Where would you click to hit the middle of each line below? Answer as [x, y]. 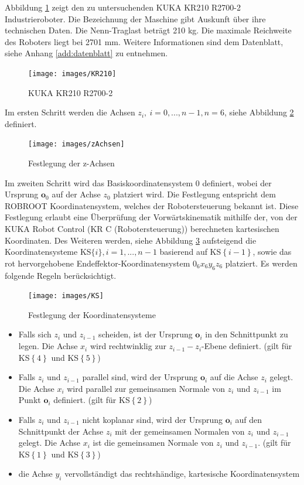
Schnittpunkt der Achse [61, 431]
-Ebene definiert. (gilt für [247, 346]
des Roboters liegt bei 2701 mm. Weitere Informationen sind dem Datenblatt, [144, 41]
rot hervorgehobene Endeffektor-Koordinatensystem [98, 263]
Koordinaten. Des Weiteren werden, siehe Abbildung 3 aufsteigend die [131, 240]
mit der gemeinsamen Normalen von [180, 431]
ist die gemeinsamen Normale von [153, 443]
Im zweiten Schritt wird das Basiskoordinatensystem [99, 182]
